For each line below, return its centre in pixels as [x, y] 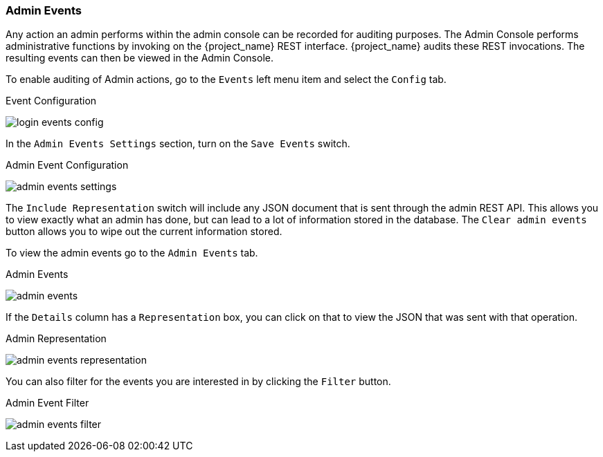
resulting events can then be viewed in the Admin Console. [139, 58]
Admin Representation [56, 339]
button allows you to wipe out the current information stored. [144, 232]
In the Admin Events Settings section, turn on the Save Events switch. [178, 144]
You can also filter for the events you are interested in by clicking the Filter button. [198, 382]
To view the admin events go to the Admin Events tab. [132, 253]
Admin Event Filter [47, 403]
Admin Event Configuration [67, 165]
